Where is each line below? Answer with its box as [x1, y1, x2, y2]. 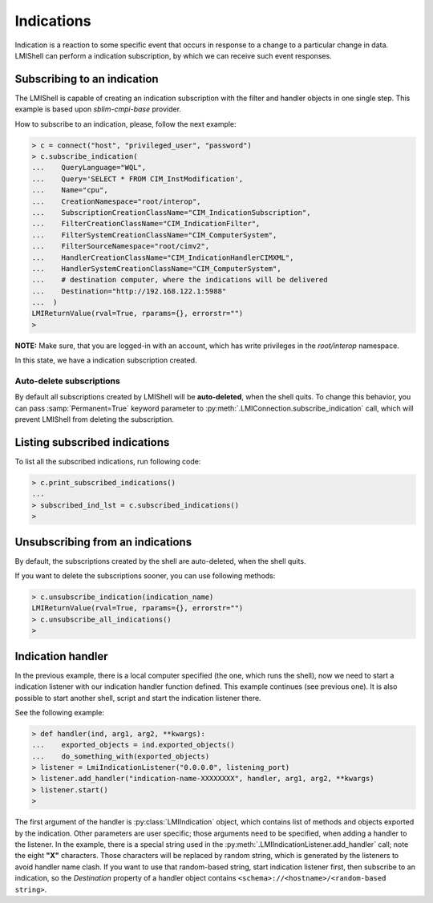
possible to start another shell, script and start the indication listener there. [14, 693, 261, 703]
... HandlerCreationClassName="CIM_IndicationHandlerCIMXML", [31, 253, 294, 262]
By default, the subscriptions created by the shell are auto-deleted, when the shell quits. [14, 556, 306, 565]
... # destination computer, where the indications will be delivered [31, 275, 328, 285]
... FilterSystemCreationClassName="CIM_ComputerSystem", [31, 230, 277, 240]
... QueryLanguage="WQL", [31, 163, 147, 172]
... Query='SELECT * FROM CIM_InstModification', [31, 174, 244, 184]
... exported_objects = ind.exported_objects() [31, 740, 236, 750]
